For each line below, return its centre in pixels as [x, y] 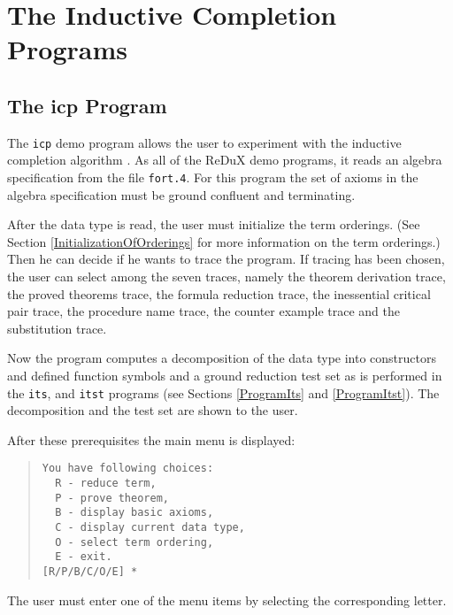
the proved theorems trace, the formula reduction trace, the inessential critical [219, 293]
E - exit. [84, 557]
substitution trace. [57, 328]
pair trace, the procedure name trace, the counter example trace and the [203, 311]
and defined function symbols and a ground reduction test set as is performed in [225, 376]
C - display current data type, [150, 528]
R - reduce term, [106, 484]
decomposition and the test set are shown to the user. [153, 410]
